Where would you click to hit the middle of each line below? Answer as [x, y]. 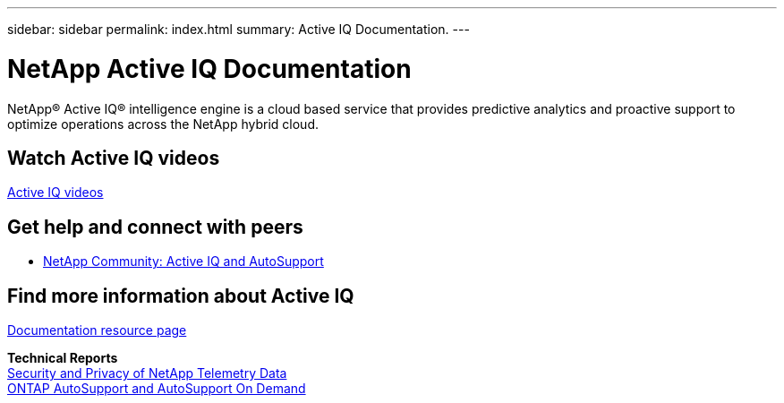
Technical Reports [63, 358]
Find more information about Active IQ [181, 296]
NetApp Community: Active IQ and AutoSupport [183, 262]
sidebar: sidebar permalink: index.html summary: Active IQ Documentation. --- [239, 29]
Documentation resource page [97, 330]
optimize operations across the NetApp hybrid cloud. [163, 124]
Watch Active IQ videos [114, 158]
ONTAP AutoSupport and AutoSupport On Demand [157, 389]
